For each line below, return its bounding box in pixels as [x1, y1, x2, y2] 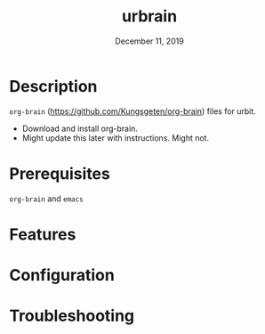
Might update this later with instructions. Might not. [21, 132, 210, 143]
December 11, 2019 [115, 36, 184, 46]
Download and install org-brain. [21, 123, 138, 134]
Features [9, 224, 76, 244]
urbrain [121, 6, 178, 27]
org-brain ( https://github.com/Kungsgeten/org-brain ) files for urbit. [9, 105, 256, 117]
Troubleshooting [9, 305, 135, 326]
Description [9, 76, 98, 96]
